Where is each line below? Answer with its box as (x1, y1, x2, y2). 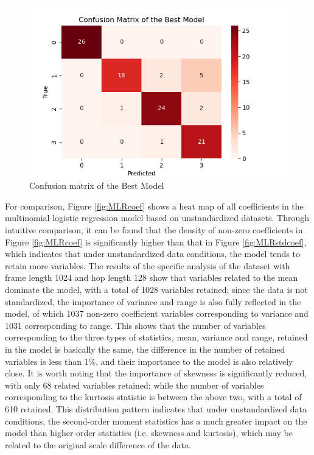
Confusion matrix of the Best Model (29, 179, 164, 192)
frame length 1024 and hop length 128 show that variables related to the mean (5, 271, 298, 284)
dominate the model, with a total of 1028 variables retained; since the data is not (5, 283, 308, 295)
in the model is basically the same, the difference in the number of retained (5, 342, 285, 355)
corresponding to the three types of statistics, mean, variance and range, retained (5, 331, 308, 344)
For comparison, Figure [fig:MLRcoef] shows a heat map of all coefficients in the (5, 199, 304, 212)
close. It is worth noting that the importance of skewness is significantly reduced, (5, 367, 307, 379)
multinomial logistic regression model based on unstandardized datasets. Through (5, 211, 310, 224)
